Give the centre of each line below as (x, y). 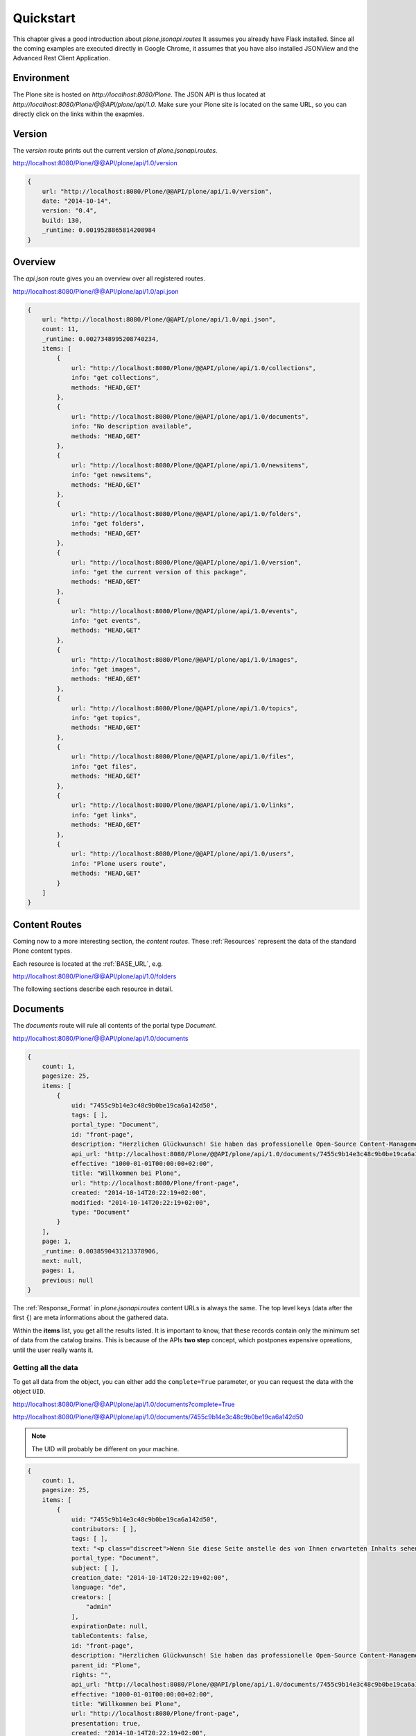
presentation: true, (106, 1723)
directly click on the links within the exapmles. (79, 114)
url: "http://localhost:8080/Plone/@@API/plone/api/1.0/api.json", (159, 319)
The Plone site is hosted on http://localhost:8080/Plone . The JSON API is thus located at (139, 94)
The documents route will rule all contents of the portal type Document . (115, 1026)
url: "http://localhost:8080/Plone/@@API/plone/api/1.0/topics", (184, 708)
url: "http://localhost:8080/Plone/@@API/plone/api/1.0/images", (184, 659)
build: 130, (62, 220)
